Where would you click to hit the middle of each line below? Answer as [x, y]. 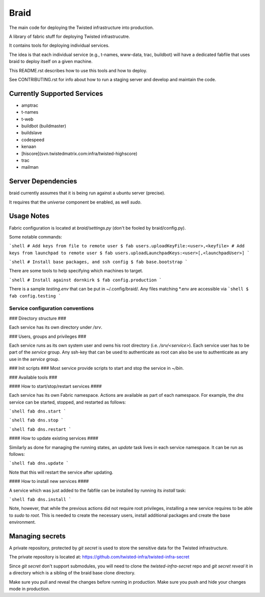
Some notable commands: [36, 237]
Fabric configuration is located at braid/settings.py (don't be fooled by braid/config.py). [97, 228]
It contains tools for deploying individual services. [59, 45]
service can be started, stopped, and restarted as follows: [67, 402]
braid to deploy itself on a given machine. [51, 61]
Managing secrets [37, 536]
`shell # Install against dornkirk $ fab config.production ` [85, 280]
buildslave [32, 133]
